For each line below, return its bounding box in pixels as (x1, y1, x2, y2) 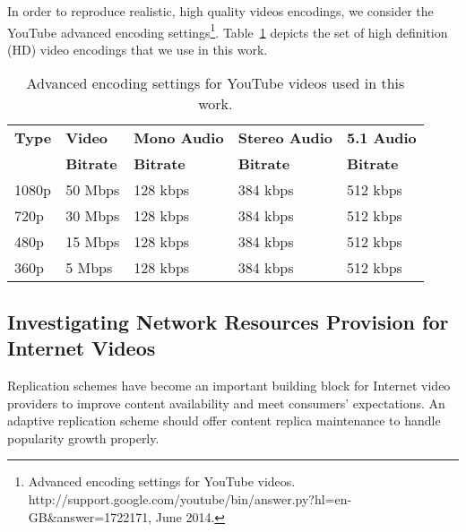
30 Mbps (65, 205, 120, 227)
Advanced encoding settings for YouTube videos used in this (26, 73, 405, 94)
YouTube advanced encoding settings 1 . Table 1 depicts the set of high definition (7, 20, 448, 41)
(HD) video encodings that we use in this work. (7, 39, 268, 58)
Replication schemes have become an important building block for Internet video (7, 376, 451, 395)
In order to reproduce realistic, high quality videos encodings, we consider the (7, 2, 434, 20)
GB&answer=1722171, (28, 507, 152, 526)
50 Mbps (65, 179, 120, 201)
